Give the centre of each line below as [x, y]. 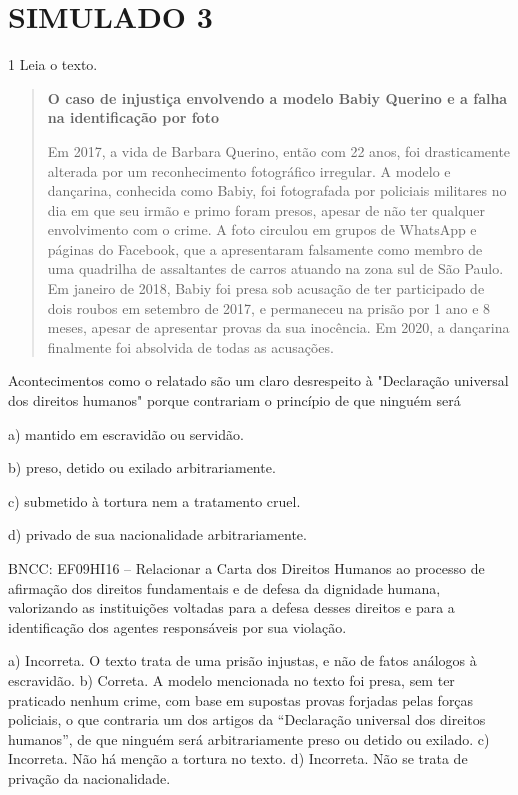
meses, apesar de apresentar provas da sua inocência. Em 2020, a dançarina [278, 327]
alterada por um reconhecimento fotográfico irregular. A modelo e [249, 170]
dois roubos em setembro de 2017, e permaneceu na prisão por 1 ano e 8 [269, 307]
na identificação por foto [133, 117]
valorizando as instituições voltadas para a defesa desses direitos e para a [231, 607]
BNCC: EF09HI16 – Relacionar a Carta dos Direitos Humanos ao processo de [246, 568]
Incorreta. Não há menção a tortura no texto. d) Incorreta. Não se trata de [238, 758]
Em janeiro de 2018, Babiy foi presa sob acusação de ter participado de [266, 288]
